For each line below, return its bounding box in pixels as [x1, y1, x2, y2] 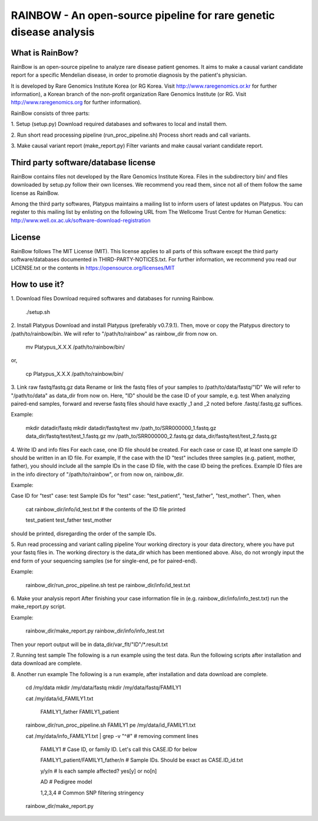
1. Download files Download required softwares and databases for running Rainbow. [11, 295, 214, 302]
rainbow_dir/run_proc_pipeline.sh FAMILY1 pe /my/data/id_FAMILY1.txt [25, 721, 196, 729]
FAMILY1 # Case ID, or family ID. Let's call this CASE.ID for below [40, 746, 197, 753]
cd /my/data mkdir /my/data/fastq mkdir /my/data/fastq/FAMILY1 [25, 684, 181, 691]
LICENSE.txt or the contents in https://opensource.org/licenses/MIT [11, 264, 175, 271]
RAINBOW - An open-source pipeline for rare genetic [11, 9, 275, 22]
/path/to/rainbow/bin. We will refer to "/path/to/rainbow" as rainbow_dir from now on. [11, 330, 218, 337]
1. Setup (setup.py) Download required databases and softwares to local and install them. [11, 121, 228, 128]
